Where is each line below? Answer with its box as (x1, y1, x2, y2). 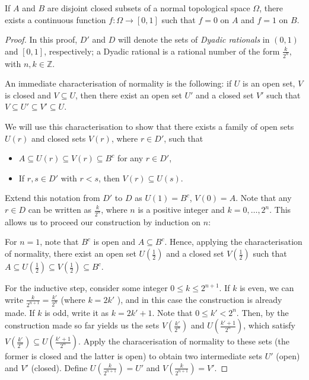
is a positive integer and (138, 203, 225, 215)
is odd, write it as (44, 306, 109, 318)
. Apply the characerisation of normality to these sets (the (78, 335, 289, 347)
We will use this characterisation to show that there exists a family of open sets (5, 120, 294, 133)
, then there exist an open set (75, 88, 182, 101)
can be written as (28, 203, 91, 215)
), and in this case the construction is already (117, 293, 282, 305)
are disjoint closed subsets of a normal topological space (47, 2, 250, 14)
